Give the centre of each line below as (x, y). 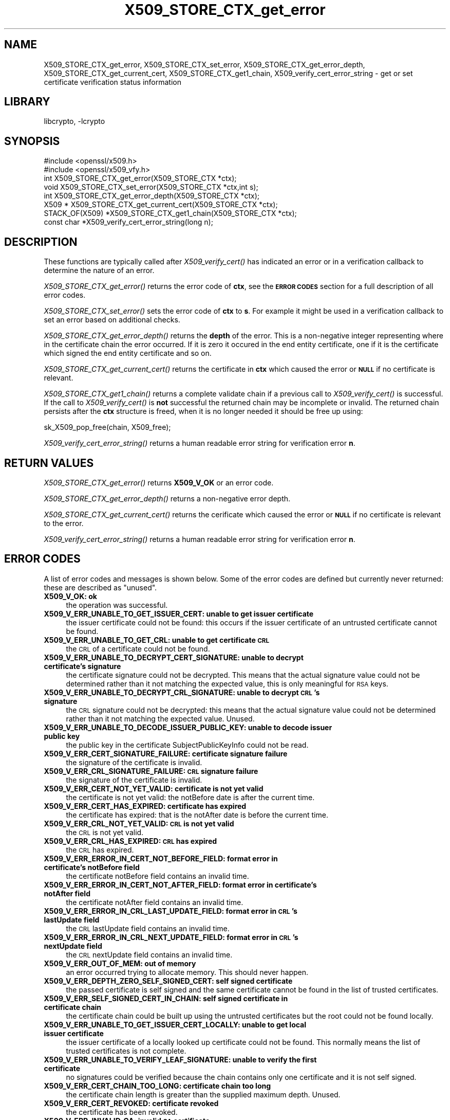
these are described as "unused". (100, 587)
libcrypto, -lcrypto (74, 121)
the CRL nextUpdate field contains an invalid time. (149, 954)
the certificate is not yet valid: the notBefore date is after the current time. (190, 797)
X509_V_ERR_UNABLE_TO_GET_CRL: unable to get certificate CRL (157, 640)
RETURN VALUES (49, 463)
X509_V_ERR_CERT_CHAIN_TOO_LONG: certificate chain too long (157, 1086)
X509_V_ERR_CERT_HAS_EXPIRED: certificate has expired (145, 806)
